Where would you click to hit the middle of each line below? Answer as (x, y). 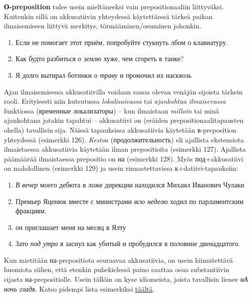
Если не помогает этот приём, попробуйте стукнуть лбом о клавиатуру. (122, 42)
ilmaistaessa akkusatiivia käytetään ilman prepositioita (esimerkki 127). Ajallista (125, 149)
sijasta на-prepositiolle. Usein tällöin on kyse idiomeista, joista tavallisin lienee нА (126, 279)
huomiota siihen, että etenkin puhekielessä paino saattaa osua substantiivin (117, 269)
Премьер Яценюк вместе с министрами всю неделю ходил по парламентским (129, 201)
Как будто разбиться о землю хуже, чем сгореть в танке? (99, 58)
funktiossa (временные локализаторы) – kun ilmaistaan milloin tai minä (112, 110)
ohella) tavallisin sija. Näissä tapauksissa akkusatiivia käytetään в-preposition (120, 129)
